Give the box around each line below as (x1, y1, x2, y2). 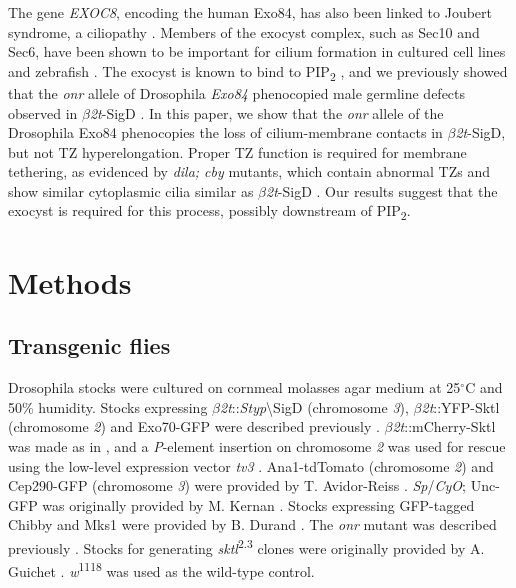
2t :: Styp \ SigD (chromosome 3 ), (220, 396, 409, 417)
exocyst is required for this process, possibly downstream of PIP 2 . (8, 200, 411, 224)
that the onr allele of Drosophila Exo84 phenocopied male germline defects (8, 82, 466, 103)
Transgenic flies (8, 330, 171, 361)
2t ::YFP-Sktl (421, 396, 500, 417)
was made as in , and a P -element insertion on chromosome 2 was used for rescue (8, 435, 506, 456)
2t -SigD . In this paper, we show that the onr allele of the (89, 102, 444, 123)
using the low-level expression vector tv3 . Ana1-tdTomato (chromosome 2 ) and (8, 455, 494, 476)
